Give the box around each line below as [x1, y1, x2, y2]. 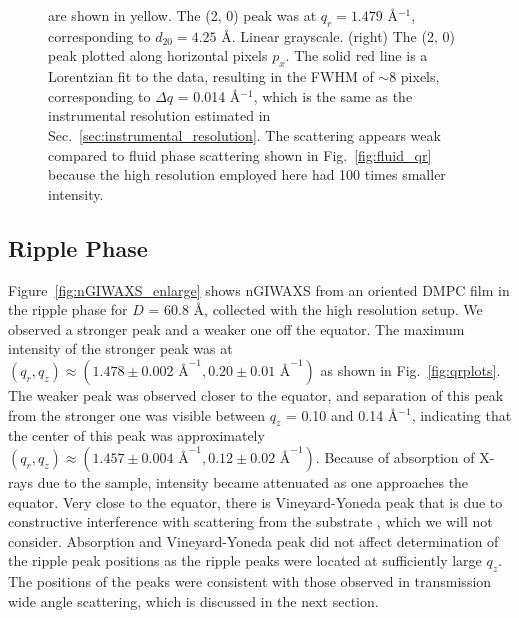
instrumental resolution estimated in [48, 105, 271, 126]
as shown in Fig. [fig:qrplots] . [320, 359, 501, 380]
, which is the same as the [253, 85, 413, 106]
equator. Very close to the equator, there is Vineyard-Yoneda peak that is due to [8, 491, 503, 512]
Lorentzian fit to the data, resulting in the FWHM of [48, 66, 374, 87]
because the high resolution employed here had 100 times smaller [48, 164, 446, 185]
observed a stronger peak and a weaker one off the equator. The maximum [8, 318, 465, 339]
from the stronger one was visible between [8, 404, 265, 425]
